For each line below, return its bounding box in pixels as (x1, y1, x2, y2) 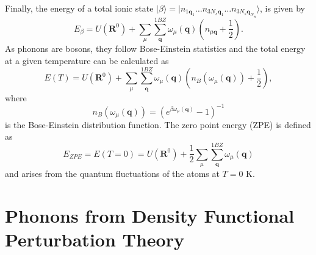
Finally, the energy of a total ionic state (5, 2, 154, 14)
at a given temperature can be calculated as (5, 54, 169, 66)
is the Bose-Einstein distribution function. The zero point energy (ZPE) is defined (5, 118, 311, 131)
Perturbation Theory (5, 227, 184, 252)
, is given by (260, 2, 305, 14)
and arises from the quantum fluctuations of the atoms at (5, 167, 220, 180)
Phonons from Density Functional (5, 203, 295, 228)
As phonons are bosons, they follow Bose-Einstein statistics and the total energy (5, 42, 306, 55)
